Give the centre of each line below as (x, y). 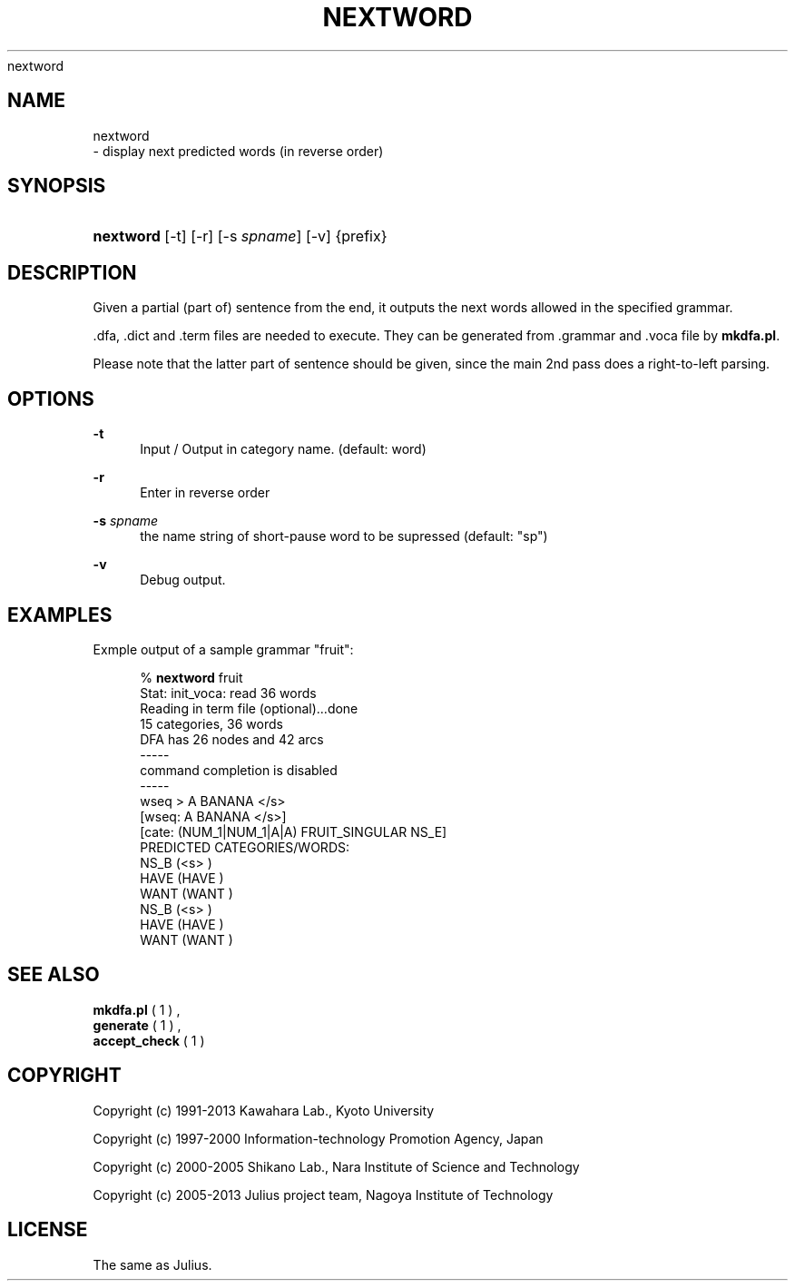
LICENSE (48, 1230)
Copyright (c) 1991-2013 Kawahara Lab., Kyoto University (264, 1110)
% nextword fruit (191, 677)
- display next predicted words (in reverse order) (238, 151)
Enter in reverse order (205, 493)
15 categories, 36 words (211, 723)
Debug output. (183, 580)
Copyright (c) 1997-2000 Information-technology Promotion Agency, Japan (318, 1138)
